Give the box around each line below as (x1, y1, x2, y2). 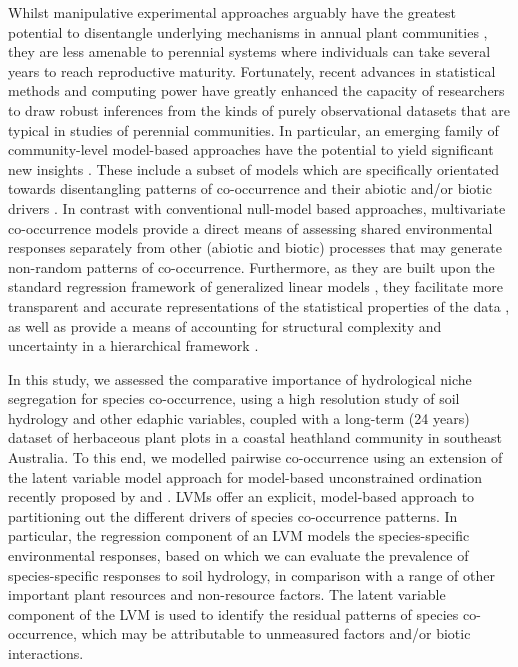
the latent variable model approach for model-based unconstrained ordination (8, 466, 483, 487)
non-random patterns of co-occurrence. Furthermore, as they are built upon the (8, 256, 495, 277)
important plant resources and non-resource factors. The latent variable (8, 584, 446, 605)
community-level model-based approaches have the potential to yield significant (8, 139, 494, 160)
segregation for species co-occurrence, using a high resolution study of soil (8, 388, 460, 409)
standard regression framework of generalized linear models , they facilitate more (8, 276, 503, 297)
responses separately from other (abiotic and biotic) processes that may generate (8, 237, 502, 258)
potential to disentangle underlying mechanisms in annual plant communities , (8, 21, 488, 42)
